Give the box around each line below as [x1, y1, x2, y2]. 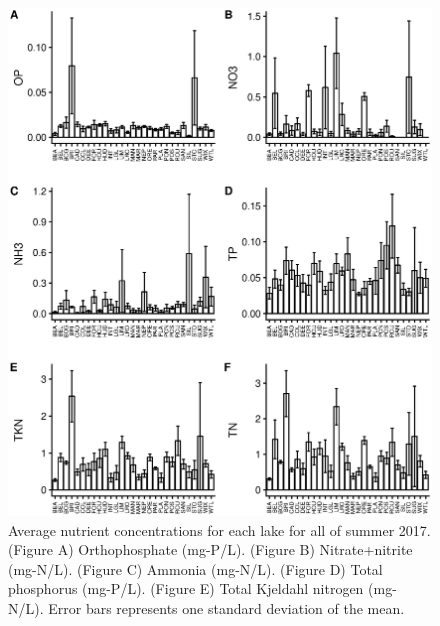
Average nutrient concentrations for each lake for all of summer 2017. [8, 519, 431, 540]
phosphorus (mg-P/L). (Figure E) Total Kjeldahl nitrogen [8, 578, 364, 599]
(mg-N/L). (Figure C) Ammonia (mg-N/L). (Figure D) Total [8, 558, 383, 579]
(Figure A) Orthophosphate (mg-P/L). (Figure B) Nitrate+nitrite [8, 539, 413, 560]
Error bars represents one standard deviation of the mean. [48, 597, 405, 618]
